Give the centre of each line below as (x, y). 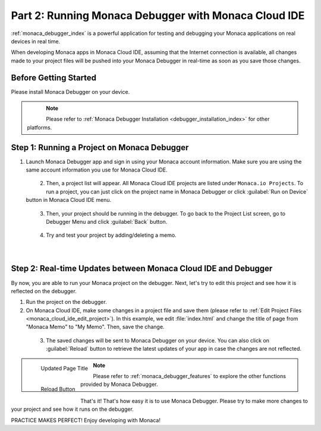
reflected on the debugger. (44, 291)
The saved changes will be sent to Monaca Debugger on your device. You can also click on (158, 340)
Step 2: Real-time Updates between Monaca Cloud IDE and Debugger (142, 269)
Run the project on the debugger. (66, 302)
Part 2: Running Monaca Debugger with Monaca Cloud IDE (158, 15)
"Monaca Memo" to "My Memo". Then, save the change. (95, 327)
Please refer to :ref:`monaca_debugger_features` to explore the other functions (190, 376)
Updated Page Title (64, 369)
